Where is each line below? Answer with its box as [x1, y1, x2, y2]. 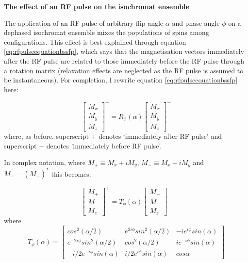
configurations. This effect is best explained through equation [4, 36, 186, 47]
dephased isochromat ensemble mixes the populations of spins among [4, 27, 209, 37]
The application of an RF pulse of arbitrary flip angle [4, 17, 164, 28]
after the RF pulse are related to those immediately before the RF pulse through [4, 55, 245, 66]
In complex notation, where [4, 157, 86, 167]
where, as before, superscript [4, 131, 89, 141]
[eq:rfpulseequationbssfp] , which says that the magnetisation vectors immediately [4, 46, 244, 56]
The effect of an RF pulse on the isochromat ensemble [4, 1, 189, 11]
